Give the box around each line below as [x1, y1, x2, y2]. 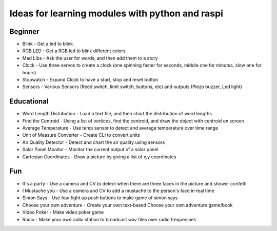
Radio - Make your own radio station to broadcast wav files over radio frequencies [22, 216, 196, 222]
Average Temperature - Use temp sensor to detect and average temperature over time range [22, 125, 218, 131]
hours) [22, 69, 36, 75]
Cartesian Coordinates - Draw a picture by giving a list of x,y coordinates [22, 154, 176, 160]
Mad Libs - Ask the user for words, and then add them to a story [22, 55, 159, 61]
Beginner [9, 27, 39, 36]
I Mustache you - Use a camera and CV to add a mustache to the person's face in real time [22, 187, 215, 194]
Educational [9, 97, 49, 106]
